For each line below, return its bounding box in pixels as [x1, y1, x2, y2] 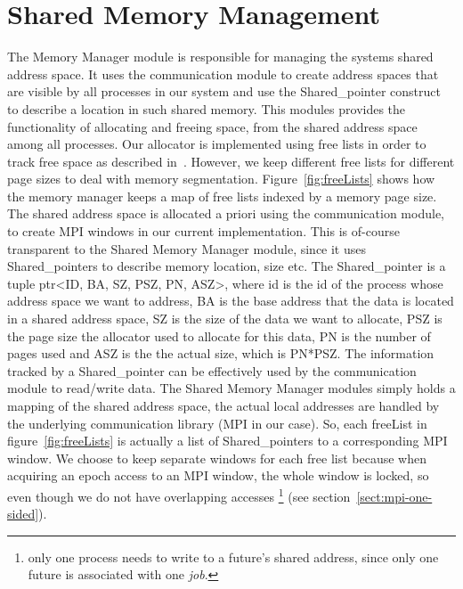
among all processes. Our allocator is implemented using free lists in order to [7, 135, 426, 153]
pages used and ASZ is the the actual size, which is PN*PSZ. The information [7, 344, 435, 363]
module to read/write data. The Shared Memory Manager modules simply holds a [7, 379, 456, 397]
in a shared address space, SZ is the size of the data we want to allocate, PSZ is [7, 309, 443, 328]
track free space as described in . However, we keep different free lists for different [7, 151, 455, 170]
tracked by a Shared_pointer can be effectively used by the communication [7, 361, 417, 380]
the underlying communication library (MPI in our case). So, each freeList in [7, 413, 427, 432]
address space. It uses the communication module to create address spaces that [7, 64, 439, 83]
